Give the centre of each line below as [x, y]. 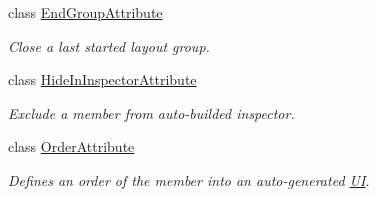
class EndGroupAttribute [85, 12]
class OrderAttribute [71, 146]
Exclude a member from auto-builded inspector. [151, 112]
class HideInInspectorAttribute [102, 79]
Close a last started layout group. [109, 45]
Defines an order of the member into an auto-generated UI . [189, 179]
